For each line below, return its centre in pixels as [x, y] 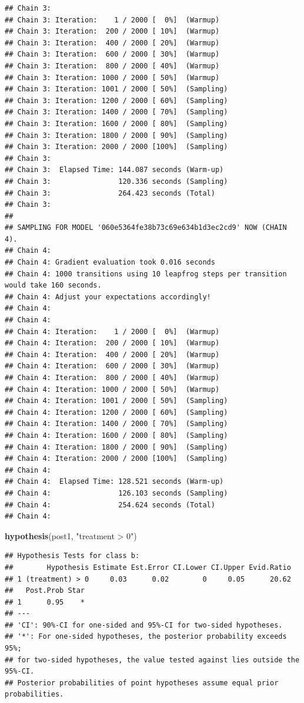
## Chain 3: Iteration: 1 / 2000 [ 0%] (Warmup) [112, 20]
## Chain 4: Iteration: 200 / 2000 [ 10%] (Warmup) [112, 343]
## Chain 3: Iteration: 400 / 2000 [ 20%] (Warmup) [112, 43]
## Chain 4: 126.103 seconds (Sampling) [116, 493]
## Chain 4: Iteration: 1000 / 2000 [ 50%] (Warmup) [112, 389]
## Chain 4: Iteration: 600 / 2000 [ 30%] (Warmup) [112, 366]
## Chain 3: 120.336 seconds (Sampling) [116, 181]
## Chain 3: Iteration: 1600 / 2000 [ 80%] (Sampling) [116, 123]
